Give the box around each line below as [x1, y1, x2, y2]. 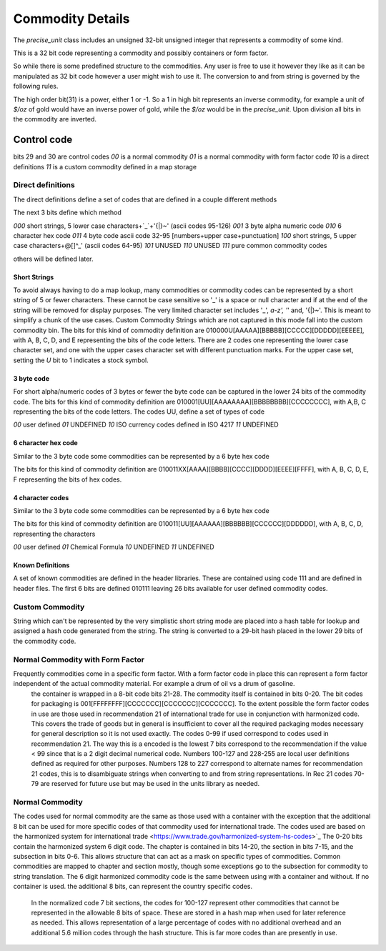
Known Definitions [13, 561, 70, 569]
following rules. [13, 82, 59, 91]
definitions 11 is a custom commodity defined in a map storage [13, 162, 197, 171]
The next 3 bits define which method [13, 208, 122, 217]
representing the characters [13, 529, 96, 538]
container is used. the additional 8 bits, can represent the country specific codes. [13, 882, 253, 891]
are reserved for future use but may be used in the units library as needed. [40, 780, 260, 788]
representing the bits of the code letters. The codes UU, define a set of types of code [13, 407, 264, 416]
